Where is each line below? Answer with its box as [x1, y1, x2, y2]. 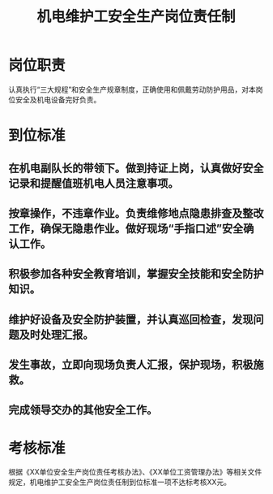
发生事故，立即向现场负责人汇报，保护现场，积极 [8, 358, 254, 372]
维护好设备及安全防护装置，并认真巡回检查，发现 [8, 312, 254, 326]
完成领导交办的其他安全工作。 [8, 403, 158, 417]
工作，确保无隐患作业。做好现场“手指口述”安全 [8, 221, 244, 236]
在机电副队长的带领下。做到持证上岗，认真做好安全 [8, 161, 264, 175]
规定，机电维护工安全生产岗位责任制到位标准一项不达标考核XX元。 [8, 477, 232, 487]
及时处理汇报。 [19, 327, 94, 341]
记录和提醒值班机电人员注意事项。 [8, 176, 179, 190]
